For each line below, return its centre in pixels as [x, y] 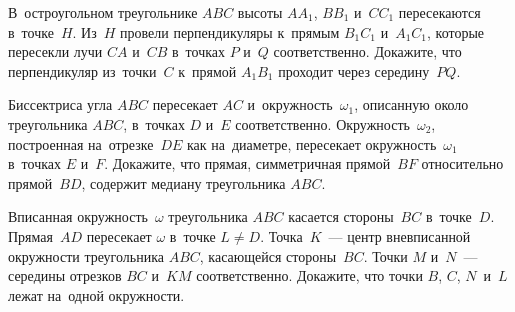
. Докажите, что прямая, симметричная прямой [247, 163]
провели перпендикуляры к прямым [230, 31]
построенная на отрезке [81, 143]
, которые [456, 31]
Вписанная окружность [78, 216]
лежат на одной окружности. [96, 294]
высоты [260, 12]
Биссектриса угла [60, 104]
